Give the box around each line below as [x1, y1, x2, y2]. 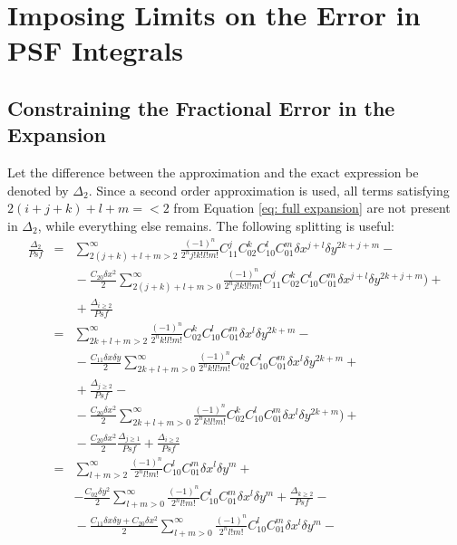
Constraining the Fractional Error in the [7, 93, 395, 121]
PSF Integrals [7, 32, 184, 69]
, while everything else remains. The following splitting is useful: [37, 215, 394, 234]
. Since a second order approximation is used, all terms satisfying [88, 180, 450, 199]
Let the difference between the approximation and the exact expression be [7, 163, 419, 182]
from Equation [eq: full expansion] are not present [173, 198, 451, 217]
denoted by [7, 180, 69, 199]
